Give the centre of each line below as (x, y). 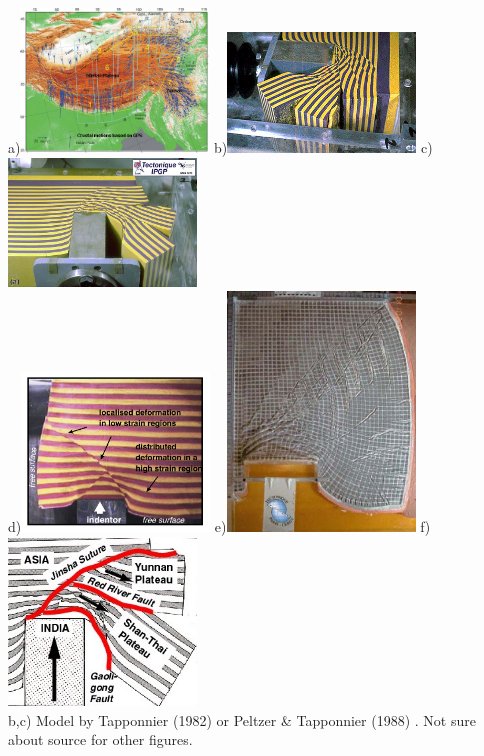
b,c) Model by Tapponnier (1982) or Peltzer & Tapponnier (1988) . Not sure (242, 719)
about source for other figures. (100, 739)
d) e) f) (219, 526)
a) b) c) (220, 147)
